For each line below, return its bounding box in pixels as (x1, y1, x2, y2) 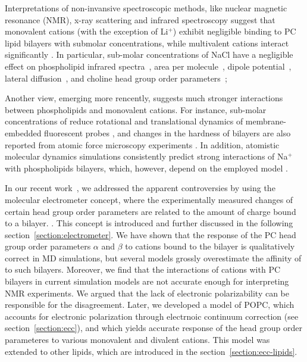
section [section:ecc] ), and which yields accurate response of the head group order (5, 322, 302, 334)
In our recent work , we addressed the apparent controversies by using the (5, 182, 275, 194)
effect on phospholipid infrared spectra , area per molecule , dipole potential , (5, 60, 292, 72)
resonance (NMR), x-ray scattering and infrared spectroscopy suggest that (5, 13, 275, 26)
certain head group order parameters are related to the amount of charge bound (5, 205, 296, 217)
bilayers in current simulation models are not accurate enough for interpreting (5, 275, 289, 288)
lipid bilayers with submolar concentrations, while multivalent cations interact (5, 36, 289, 49)
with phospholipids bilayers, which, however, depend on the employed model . (5, 161, 288, 174)
